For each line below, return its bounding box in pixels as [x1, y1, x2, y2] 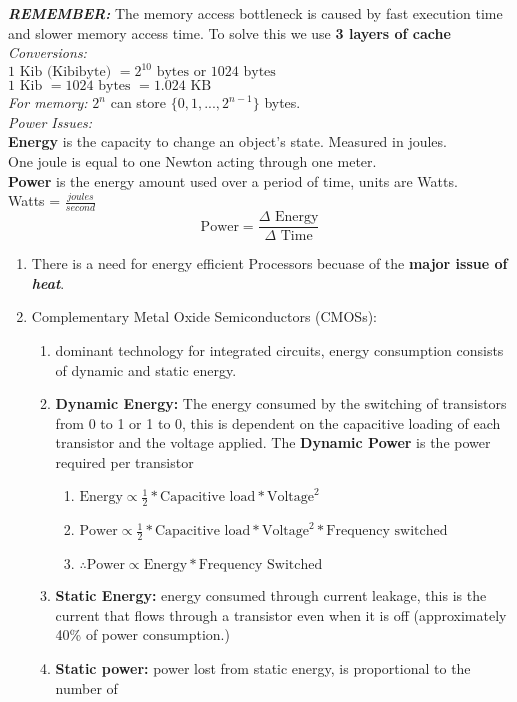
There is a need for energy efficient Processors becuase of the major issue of [31, 253, 508, 274]
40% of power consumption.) [55, 624, 230, 645]
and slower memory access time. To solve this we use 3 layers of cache [8, 22, 451, 43]
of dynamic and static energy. [55, 359, 237, 380]
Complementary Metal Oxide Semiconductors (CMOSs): [31, 306, 377, 327]
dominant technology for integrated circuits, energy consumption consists [55, 339, 504, 360]
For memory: [8, 92, 88, 113]
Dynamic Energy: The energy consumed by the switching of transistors [55, 393, 507, 414]
